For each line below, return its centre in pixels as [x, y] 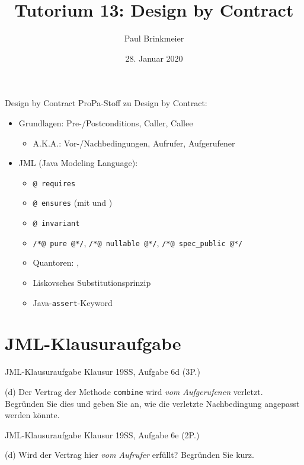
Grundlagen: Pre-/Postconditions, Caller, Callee [106, 122]
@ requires [54, 184]
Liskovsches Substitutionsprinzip [92, 282]
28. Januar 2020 [154, 58]
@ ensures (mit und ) [73, 203]
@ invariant [56, 224]
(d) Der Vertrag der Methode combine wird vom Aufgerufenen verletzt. [134, 391]
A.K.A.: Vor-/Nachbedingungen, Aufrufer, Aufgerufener [134, 143]
